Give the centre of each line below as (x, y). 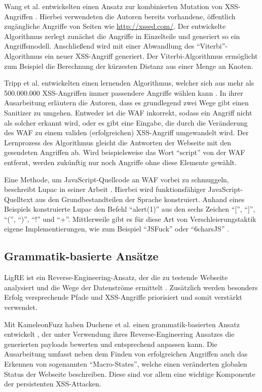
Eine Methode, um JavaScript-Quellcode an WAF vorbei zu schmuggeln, (117, 179)
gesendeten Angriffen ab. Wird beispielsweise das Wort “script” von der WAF (125, 152)
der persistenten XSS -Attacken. (53, 384)
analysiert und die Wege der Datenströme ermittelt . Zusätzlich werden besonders (131, 287)
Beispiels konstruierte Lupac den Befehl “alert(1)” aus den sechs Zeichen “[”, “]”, (130, 209)
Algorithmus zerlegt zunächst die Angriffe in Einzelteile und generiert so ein (122, 36)
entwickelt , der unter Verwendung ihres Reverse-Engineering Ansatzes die (119, 334)
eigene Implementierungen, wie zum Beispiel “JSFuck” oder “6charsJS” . (117, 229)
